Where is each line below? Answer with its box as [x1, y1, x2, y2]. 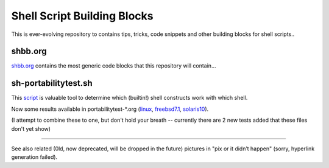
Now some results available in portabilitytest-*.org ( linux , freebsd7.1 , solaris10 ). [11, 105, 209, 113]
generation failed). [11, 153, 58, 161]
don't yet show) [11, 125, 51, 132]
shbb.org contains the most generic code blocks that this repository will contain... [11, 62, 216, 69]
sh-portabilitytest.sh [11, 78, 93, 88]
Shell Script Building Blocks [11, 9, 154, 23]
